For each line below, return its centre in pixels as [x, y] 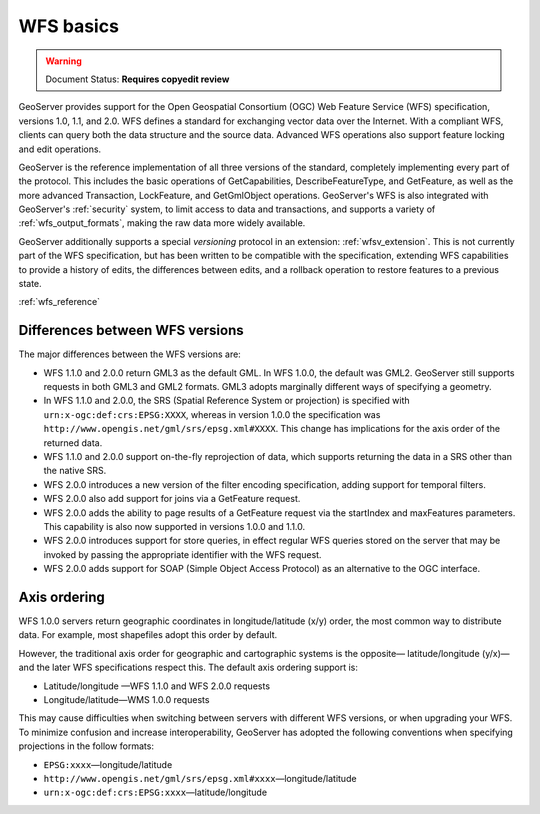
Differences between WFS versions [131, 330]
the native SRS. [75, 471]
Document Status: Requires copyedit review [137, 79]
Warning [63, 61]
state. [30, 284]
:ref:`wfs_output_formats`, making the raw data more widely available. [162, 223]
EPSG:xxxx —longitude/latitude [108, 764]
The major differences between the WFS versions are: [130, 354]
